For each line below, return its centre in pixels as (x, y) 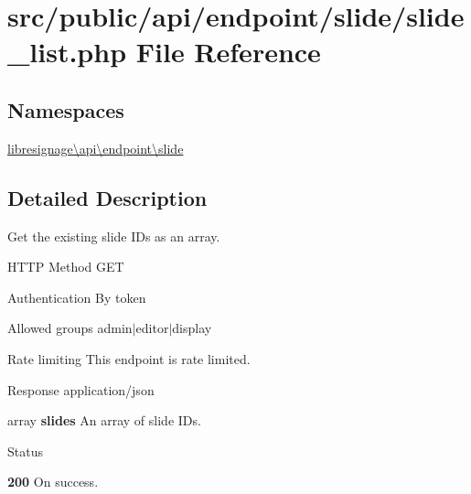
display (192, 328)
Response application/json (81, 389)
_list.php (67, 52)
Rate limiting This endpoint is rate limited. (129, 358)
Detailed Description (107, 197)
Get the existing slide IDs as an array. (114, 236)
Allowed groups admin (70, 328)
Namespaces (66, 109)
